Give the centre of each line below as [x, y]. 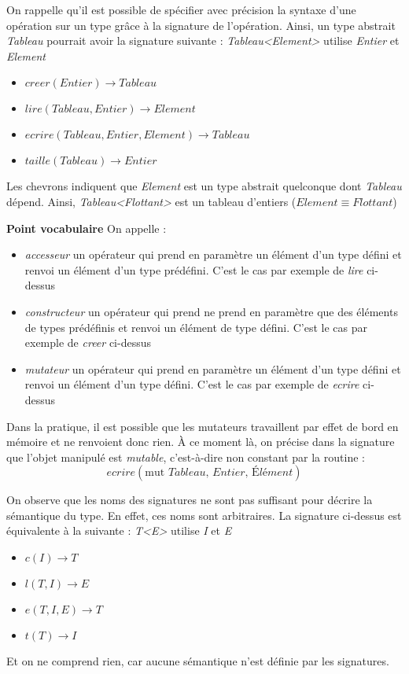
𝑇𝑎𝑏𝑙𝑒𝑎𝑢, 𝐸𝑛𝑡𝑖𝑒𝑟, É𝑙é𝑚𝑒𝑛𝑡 [230, 473]
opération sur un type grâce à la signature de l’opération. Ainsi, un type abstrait [201, 25]
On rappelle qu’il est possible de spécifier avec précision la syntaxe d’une [181, 9]
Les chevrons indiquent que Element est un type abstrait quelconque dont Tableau [204, 186]
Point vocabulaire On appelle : [87, 228]
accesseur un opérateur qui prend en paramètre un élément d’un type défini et [213, 254]
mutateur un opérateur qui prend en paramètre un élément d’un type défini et [213, 368]
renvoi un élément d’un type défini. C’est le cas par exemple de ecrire [192, 384]
